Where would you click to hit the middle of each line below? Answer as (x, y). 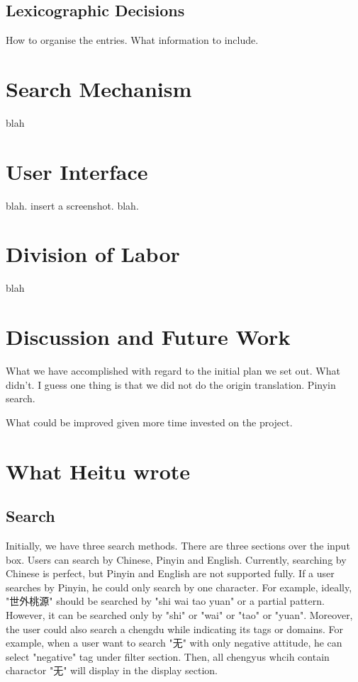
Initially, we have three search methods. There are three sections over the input (178, 546)
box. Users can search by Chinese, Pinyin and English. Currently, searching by (176, 559)
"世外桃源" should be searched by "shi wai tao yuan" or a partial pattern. (165, 601)
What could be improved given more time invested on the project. (149, 422)
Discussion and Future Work (148, 337)
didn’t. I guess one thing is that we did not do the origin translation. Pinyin (171, 384)
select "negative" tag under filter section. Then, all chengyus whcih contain (168, 656)
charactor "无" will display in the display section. (112, 670)
